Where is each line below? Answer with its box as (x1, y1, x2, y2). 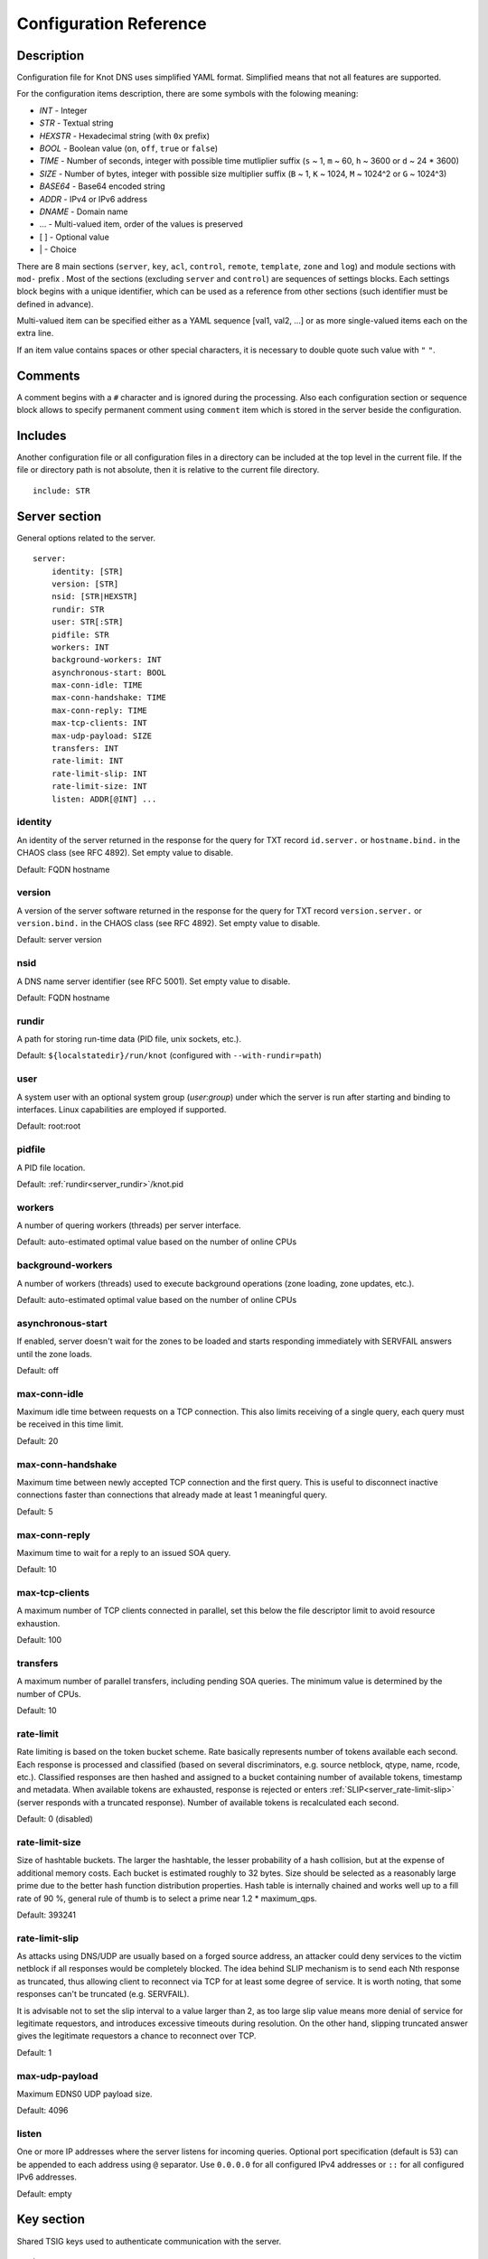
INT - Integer (39, 105, 88, 116)
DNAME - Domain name (39, 206, 128, 217)
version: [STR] (51, 578, 119, 589)
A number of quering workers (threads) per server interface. (16, 1220, 241, 1231)
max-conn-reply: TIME (51, 705, 148, 716)
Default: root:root (16, 1120, 81, 1131)
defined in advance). (16, 298, 94, 309)
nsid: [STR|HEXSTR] (51, 592, 138, 602)
